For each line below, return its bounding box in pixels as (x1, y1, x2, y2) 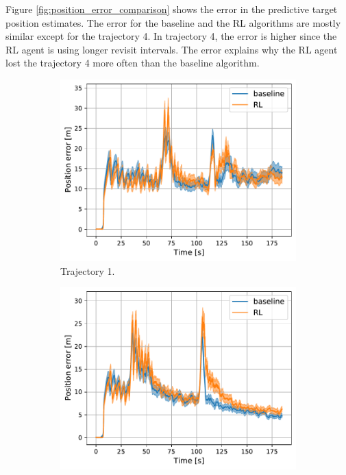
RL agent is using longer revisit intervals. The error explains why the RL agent (5, 42, 338, 56)
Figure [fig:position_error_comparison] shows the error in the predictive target (5, 2, 338, 16)
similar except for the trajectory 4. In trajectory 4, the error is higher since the (5, 29, 337, 43)
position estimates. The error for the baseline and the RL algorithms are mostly (5, 15, 341, 29)
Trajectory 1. (60, 263, 115, 278)
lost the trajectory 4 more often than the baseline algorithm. (5, 56, 260, 70)
